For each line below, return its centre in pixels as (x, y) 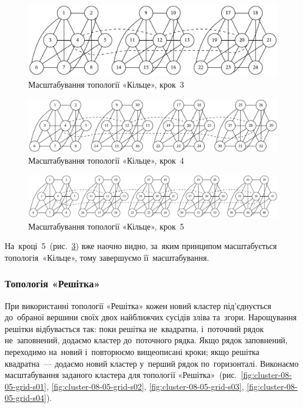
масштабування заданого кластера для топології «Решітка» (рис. (121, 375)
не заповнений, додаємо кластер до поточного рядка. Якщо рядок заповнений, (146, 340)
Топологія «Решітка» (52, 283)
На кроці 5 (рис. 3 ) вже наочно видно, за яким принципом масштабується (141, 246)
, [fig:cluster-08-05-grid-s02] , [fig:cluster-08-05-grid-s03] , (145, 386)
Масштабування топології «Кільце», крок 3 (106, 84)
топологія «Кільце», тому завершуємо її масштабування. (107, 257)
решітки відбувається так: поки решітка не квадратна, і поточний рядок (134, 328)
